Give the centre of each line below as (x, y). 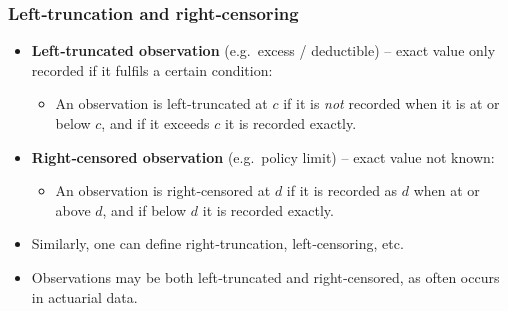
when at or (446, 190)
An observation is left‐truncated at (161, 103)
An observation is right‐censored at (163, 190)
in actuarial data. (84, 296)
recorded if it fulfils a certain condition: (152, 69)
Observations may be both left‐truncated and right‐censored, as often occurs (265, 276)
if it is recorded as (342, 190)
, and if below (144, 209)
